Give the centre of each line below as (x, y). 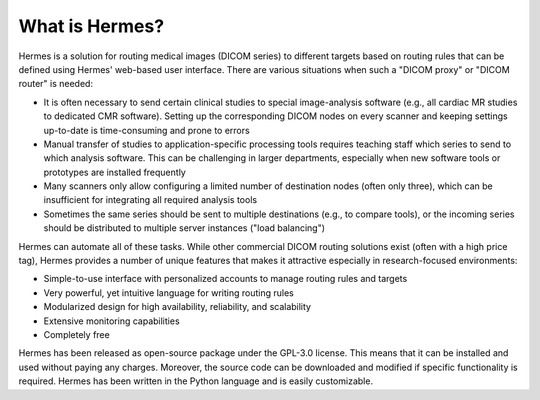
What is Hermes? (91, 26)
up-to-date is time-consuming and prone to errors (146, 130)
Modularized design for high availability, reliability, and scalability (177, 307)
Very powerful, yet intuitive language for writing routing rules (168, 292)
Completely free (76, 334)
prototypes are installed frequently (115, 172)
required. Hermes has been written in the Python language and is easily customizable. (196, 381)
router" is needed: (56, 84)
